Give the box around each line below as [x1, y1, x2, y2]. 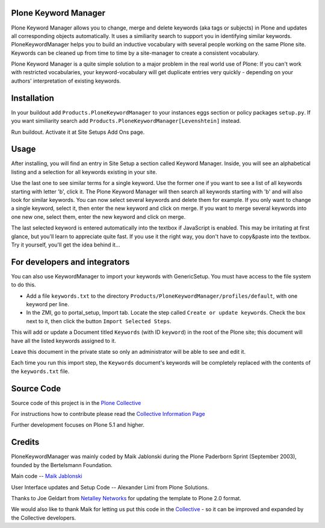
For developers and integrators [11, 257, 130, 267]
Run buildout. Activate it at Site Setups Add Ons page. [11, 128, 145, 136]
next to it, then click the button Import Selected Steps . [26, 317, 172, 325]
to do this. [11, 281, 36, 289]
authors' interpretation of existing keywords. [11, 77, 122, 84]
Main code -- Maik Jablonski [11, 473, 82, 480]
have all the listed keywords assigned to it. [11, 337, 117, 344]
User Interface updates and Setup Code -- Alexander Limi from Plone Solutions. [11, 483, 209, 491]
